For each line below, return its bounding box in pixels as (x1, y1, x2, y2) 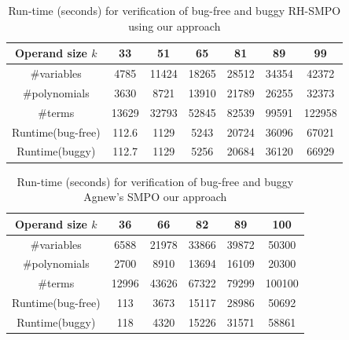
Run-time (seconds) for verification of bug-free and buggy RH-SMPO (8, 2, 341, 18)
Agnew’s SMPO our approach (83, 188, 227, 205)
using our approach (128, 17, 221, 34)
